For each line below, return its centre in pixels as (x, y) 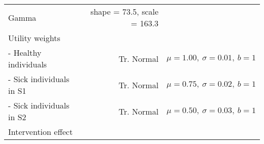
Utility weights (34, 38)
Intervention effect (41, 132)
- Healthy (25, 52)
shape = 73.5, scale (125, 11)
